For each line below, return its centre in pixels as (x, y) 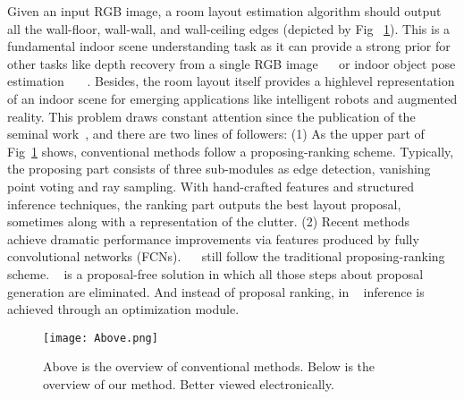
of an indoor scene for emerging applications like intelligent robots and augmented (232, 98)
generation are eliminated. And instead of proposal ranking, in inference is (216, 291)
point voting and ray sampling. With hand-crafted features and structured (211, 186)
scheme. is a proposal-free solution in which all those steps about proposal (215, 273)
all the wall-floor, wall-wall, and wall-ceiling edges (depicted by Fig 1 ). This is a (229, 28)
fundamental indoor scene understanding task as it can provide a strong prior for (229, 46)
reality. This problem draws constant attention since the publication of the (211, 116)
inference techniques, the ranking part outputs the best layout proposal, (204, 204)
